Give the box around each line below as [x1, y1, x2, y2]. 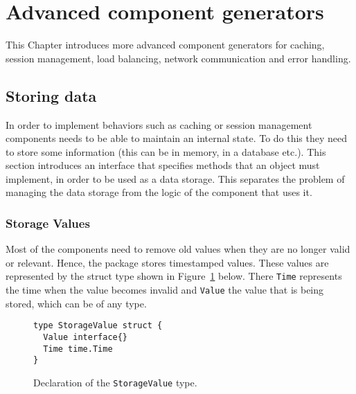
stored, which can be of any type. [6, 296, 147, 310]
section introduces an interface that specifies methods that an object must [6, 158, 320, 172]
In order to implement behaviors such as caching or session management [6, 117, 312, 132]
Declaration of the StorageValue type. [33, 375, 197, 390]
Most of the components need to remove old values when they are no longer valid [6, 242, 350, 256]
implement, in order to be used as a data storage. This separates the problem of [6, 171, 345, 186]
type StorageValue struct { [33, 321, 163, 331]
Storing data [6, 84, 97, 106]
